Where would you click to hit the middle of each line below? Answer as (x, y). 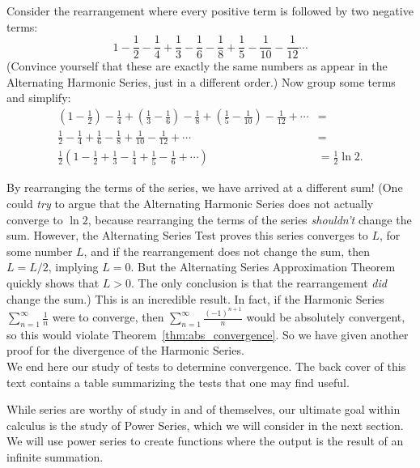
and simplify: (39, 98)
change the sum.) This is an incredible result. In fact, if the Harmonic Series (195, 298)
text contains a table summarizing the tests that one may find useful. (178, 382)
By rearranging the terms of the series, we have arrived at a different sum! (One (205, 187)
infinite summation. (55, 457)
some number (40, 251)
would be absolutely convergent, (326, 317)
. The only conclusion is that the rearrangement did (259, 283)
